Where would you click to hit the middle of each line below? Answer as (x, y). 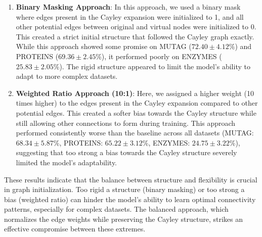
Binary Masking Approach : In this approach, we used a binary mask (128, 7)
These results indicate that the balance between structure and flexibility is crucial (131, 179)
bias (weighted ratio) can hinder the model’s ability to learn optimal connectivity (130, 199)
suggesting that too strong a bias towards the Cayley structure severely (126, 152)
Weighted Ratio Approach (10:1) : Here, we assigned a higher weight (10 (135, 93)
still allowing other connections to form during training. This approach (126, 123)
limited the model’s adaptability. (67, 162)
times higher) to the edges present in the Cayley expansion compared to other (137, 103)
